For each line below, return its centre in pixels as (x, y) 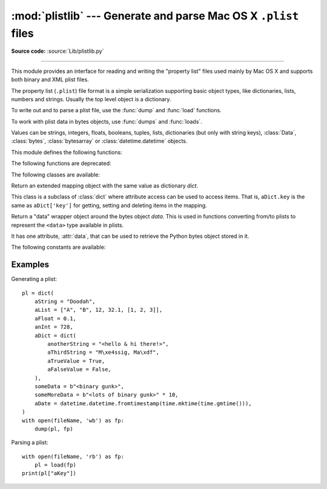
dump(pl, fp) (54, 429)
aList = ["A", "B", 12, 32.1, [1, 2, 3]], (98, 310)
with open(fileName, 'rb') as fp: (73, 456)
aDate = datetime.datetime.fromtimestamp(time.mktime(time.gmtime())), (143, 403)
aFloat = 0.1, (55, 318)
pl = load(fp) (55, 465)
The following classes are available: (55, 174)
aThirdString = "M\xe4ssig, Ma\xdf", (104, 352)
